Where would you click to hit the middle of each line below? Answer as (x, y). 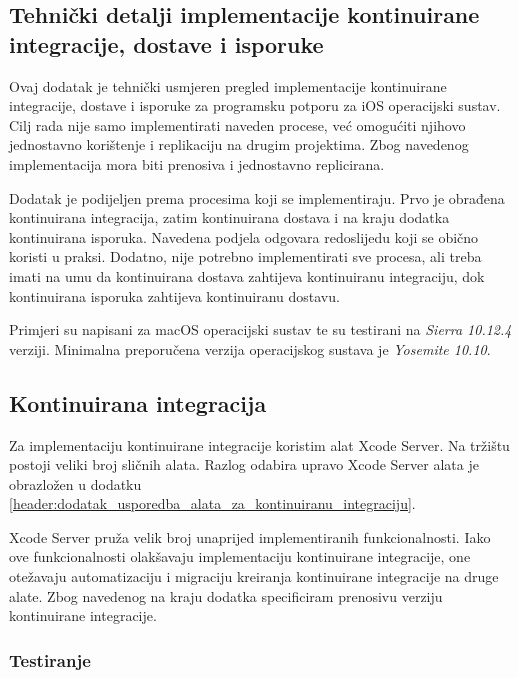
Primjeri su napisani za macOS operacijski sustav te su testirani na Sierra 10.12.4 (260, 329)
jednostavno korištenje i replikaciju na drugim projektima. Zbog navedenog (239, 144)
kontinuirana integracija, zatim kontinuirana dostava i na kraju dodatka (229, 217)
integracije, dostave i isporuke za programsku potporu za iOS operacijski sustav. (255, 105)
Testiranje (50, 659)
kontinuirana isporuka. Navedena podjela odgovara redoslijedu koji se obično (244, 236)
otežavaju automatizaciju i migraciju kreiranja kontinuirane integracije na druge (254, 576)
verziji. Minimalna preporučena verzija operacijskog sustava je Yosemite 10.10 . (250, 348)
